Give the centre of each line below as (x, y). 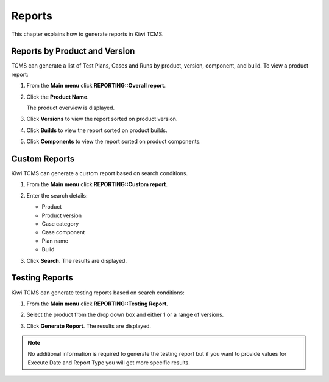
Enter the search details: (57, 195)
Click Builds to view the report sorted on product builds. (97, 130)
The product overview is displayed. (71, 108)
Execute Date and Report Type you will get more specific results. (109, 363)
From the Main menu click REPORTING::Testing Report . (97, 304)
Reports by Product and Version (73, 51)
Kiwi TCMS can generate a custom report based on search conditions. (100, 173)
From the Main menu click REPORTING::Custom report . (97, 184)
